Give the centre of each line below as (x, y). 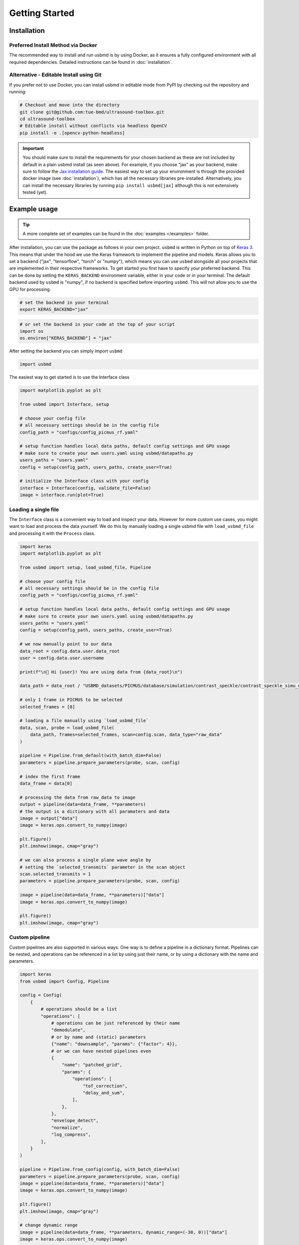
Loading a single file (34, 509)
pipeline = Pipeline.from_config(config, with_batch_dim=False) (100, 1170)
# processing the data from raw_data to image (77, 797)
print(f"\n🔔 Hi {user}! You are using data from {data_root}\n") (101, 672)
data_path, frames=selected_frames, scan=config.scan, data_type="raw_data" (126, 735)
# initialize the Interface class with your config (84, 481)
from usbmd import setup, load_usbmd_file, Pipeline (85, 567)
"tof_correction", (105, 1086)
